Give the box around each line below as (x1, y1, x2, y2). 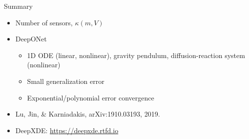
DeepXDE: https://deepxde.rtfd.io (15, 125, 119, 135)
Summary (4, 1, 33, 11)
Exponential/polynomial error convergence (27, 92, 154, 102)
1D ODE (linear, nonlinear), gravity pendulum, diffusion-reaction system (27, 50, 245, 60)
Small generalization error (27, 76, 104, 86)
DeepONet (15, 34, 47, 44)
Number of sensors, (15, 17, 73, 27)
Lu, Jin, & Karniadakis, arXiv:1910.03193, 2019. (15, 109, 160, 119)
